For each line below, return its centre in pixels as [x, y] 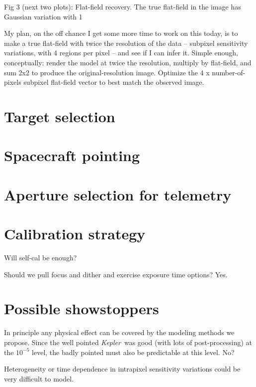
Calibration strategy [75, 234]
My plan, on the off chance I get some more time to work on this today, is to [121, 33]
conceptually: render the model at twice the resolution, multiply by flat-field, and [128, 62]
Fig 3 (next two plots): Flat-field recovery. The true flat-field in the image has [123, 6]
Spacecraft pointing [72, 155]
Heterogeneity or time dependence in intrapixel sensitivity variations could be [122, 369]
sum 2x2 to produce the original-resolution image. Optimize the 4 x [107, 72]
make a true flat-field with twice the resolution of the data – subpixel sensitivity [126, 43]
